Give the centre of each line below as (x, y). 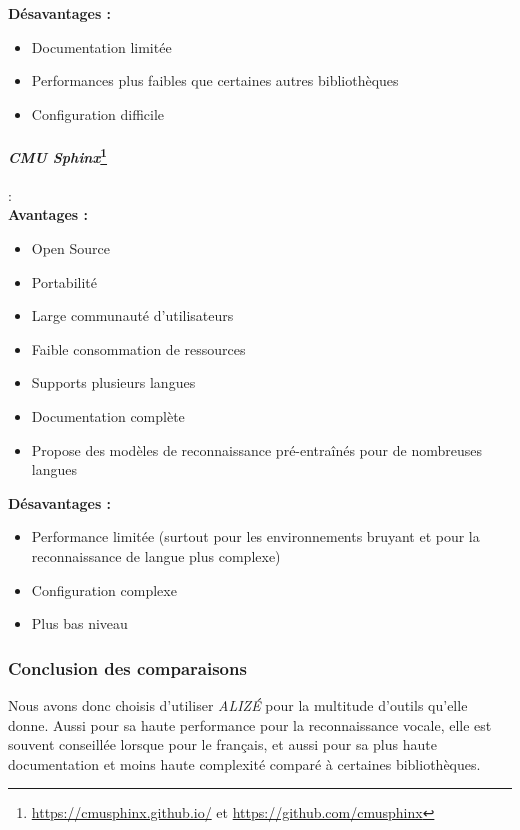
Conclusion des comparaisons (127, 667)
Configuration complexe (104, 589)
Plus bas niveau (79, 623)
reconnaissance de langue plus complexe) (156, 555)
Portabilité (64, 281)
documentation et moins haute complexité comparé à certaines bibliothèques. (244, 763)
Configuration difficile (98, 113)
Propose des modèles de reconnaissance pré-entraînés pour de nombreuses (256, 449)
